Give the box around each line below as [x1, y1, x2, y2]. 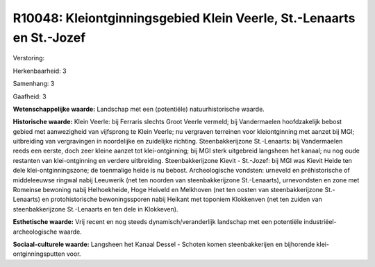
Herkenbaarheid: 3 [12, 67, 67, 75]
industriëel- [303, 218, 337, 226]
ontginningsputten [12, 250, 65, 258]
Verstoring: [12, 54, 45, 62]
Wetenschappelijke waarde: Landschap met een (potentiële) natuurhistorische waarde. [12, 105, 265, 113]
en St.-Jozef [12, 30, 86, 45]
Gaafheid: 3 [12, 92, 47, 101]
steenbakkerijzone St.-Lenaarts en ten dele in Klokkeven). [12, 205, 178, 213]
